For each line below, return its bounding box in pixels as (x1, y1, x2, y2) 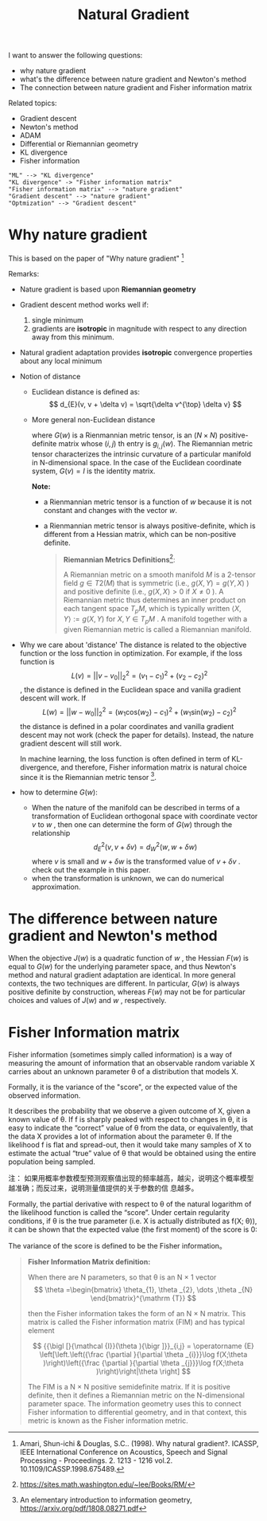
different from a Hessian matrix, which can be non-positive (43, 529, 237, 539)
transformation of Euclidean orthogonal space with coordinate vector (31, 811, 258, 821)
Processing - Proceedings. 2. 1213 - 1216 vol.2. (19, 1456, 173, 1465)
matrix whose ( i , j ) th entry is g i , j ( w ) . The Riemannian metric (58, 438, 253, 450)
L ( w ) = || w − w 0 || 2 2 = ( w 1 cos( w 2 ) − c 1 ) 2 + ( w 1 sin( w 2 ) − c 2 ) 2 (42, 706, 237, 719)
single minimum (31, 315, 83, 324)
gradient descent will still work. (19, 739, 122, 748)
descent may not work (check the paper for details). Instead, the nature (19, 730, 254, 739)
